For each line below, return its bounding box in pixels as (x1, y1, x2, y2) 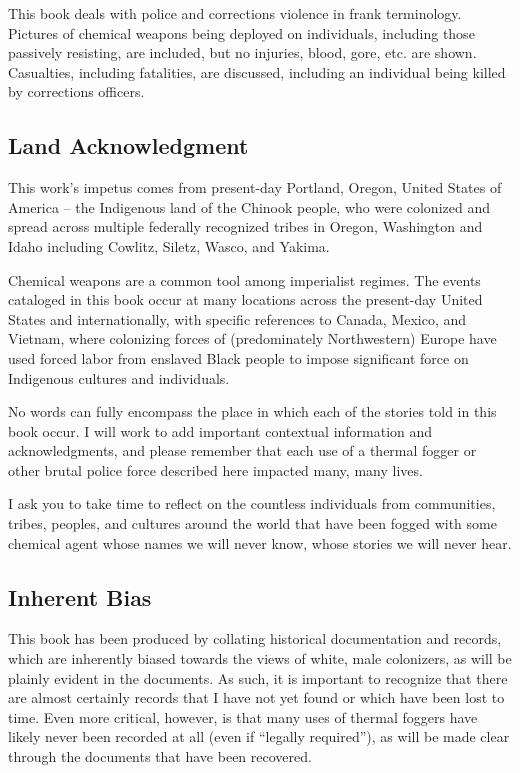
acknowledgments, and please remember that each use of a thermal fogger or (8, 440, 477, 461)
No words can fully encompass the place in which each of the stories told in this (8, 401, 497, 422)
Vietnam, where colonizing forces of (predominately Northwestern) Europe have (8, 328, 497, 349)
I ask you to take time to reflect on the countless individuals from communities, (8, 493, 496, 514)
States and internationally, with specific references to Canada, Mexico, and (8, 308, 467, 329)
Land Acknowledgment (8, 130, 249, 161)
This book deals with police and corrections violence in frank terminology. (8, 3, 462, 23)
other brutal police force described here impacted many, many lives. (8, 459, 423, 480)
